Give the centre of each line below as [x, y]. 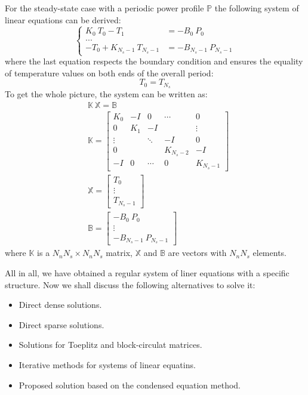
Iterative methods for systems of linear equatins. [107, 365]
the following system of [257, 8]
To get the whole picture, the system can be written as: [106, 94]
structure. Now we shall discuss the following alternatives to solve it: [130, 284]
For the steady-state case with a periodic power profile [104, 8]
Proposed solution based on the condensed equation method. [130, 385]
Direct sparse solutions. [61, 324]
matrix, [119, 253]
